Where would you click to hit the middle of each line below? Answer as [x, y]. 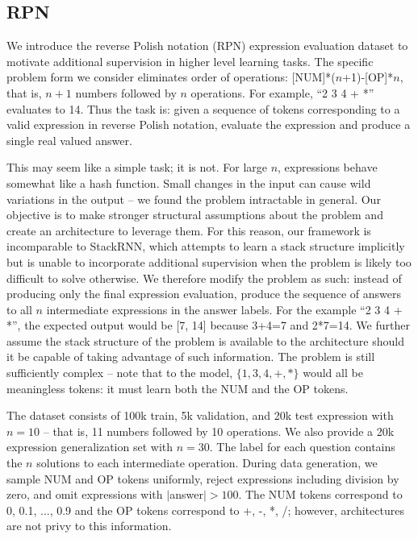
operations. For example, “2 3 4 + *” [282, 92]
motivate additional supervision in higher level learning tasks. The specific [190, 61]
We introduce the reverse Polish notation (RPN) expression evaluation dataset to [207, 46]
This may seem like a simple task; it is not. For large [137, 167]
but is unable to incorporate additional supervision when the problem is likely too [209, 261]
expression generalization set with [90, 447]
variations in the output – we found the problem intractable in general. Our [194, 199]
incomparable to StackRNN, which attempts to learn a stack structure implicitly [206, 246]
